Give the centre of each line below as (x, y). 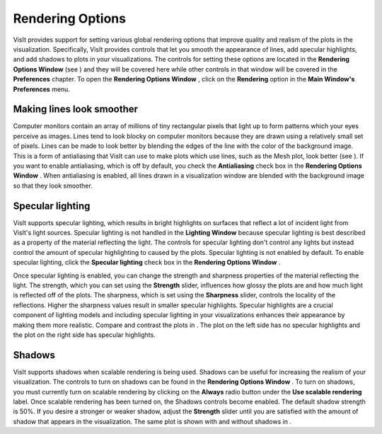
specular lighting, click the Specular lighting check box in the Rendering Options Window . (147, 263)
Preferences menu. (42, 89)
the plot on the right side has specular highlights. (84, 335)
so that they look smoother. (53, 185)
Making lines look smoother (75, 109)
